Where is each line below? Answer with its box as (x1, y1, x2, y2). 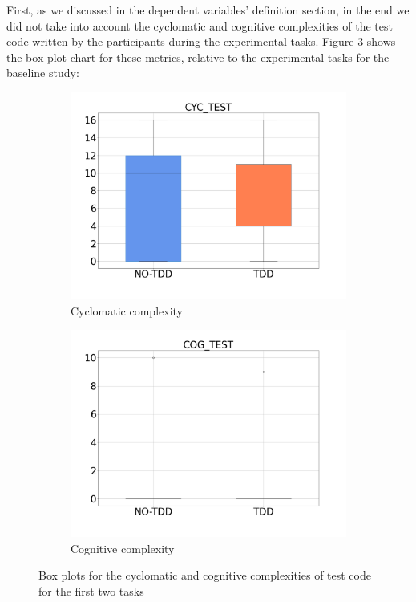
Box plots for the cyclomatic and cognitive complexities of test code (38, 567, 371, 584)
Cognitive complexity (71, 539, 175, 556)
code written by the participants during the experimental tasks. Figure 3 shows (6, 33, 396, 50)
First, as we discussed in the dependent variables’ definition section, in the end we (6, 2, 410, 18)
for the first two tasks (38, 582, 144, 599)
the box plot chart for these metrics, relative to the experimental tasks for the (6, 48, 390, 65)
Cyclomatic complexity (71, 302, 183, 319)
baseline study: (6, 64, 79, 81)
